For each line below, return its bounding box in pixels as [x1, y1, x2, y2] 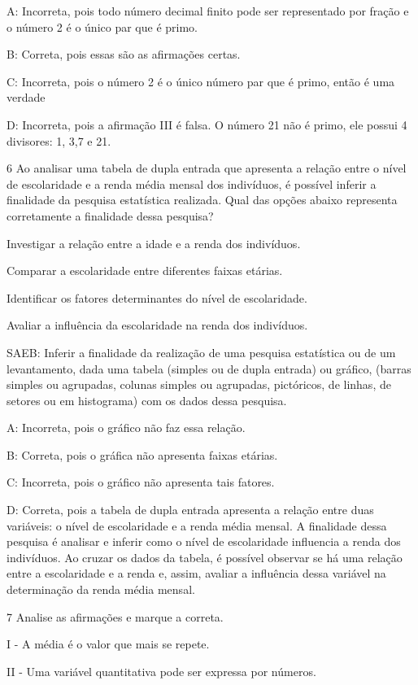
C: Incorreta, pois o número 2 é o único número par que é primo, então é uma [7, 72, 395, 89]
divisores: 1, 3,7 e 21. [7, 132, 111, 149]
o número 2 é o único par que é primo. [7, 18, 198, 35]
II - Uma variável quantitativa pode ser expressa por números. [7, 662, 316, 679]
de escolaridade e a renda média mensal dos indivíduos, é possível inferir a [7, 175, 377, 192]
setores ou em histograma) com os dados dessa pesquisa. [7, 391, 287, 408]
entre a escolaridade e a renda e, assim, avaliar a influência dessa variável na [7, 565, 386, 582]
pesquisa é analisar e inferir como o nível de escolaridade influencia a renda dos [7, 533, 401, 550]
